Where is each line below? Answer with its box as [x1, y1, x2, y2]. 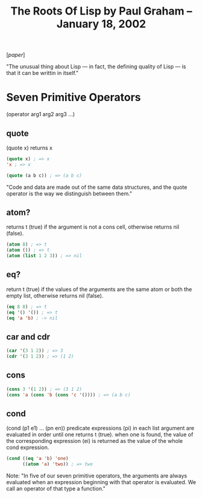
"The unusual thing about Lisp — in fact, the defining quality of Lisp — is [6, 63, 186, 70]
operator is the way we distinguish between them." [6, 189, 133, 197]
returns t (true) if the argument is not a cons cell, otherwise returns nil [6, 223, 180, 231]
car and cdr [6, 332, 50, 342]
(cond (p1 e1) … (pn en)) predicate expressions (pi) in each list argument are [6, 425, 195, 432]
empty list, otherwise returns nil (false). [6, 292, 104, 299]
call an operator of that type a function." [6, 485, 106, 493]
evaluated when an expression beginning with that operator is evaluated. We [6, 479, 197, 486]
